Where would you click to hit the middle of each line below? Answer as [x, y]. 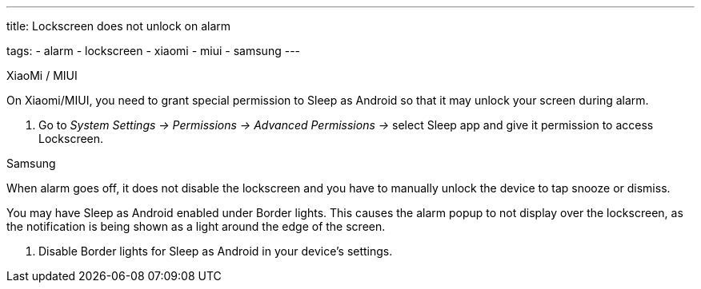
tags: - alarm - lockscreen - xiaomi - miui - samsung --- [154, 51]
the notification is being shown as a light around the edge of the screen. [196, 226]
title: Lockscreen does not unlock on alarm [119, 26]
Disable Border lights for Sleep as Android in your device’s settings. [216, 251]
